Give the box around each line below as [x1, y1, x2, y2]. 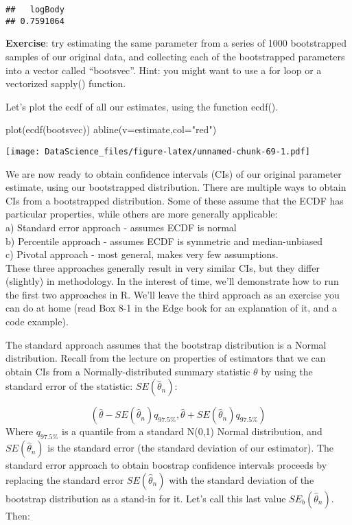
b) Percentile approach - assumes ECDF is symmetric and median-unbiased [5, 233, 323, 248]
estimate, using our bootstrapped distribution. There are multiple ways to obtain [5, 180, 347, 194]
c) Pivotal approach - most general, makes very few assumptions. [5, 247, 279, 261]
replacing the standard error [5, 472, 124, 487]
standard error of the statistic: [5, 379, 133, 393]
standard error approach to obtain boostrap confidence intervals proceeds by [5, 458, 327, 472]
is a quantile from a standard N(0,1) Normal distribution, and [62, 424, 322, 439]
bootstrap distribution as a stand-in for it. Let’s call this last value [5, 491, 286, 505]
